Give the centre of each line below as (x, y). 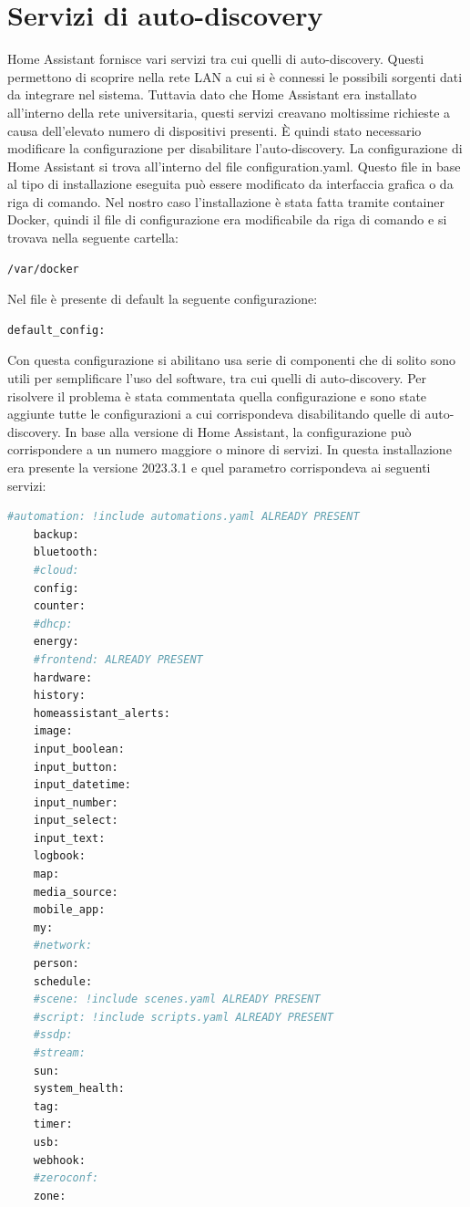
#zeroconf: (66, 1178)
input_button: (76, 767)
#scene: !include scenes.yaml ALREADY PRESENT (177, 999)
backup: (56, 534)
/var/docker (43, 269)
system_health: (79, 1089)
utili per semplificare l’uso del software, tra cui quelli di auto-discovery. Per (217, 378)
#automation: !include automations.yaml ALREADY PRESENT (184, 517)
